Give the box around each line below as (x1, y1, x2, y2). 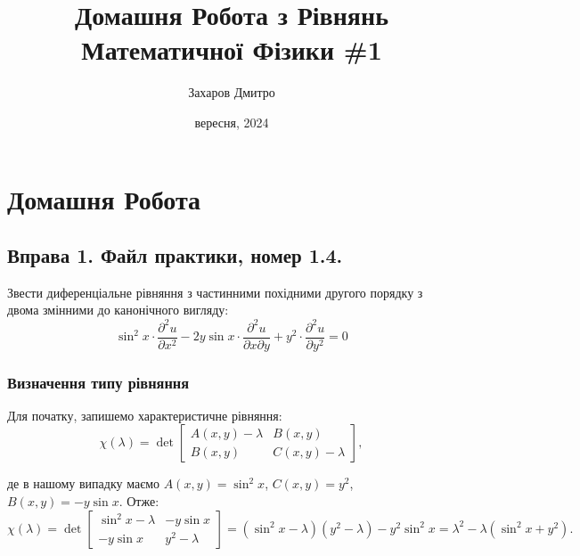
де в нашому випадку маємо (7, 474, 160, 493)
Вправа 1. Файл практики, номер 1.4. (7, 241, 343, 269)
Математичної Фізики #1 (81, 31, 382, 68)
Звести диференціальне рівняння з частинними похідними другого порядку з (7, 282, 423, 301)
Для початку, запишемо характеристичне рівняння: (7, 405, 282, 424)
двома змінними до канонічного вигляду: (7, 300, 229, 319)
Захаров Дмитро (188, 83, 275, 102)
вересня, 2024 (194, 112, 269, 131)
